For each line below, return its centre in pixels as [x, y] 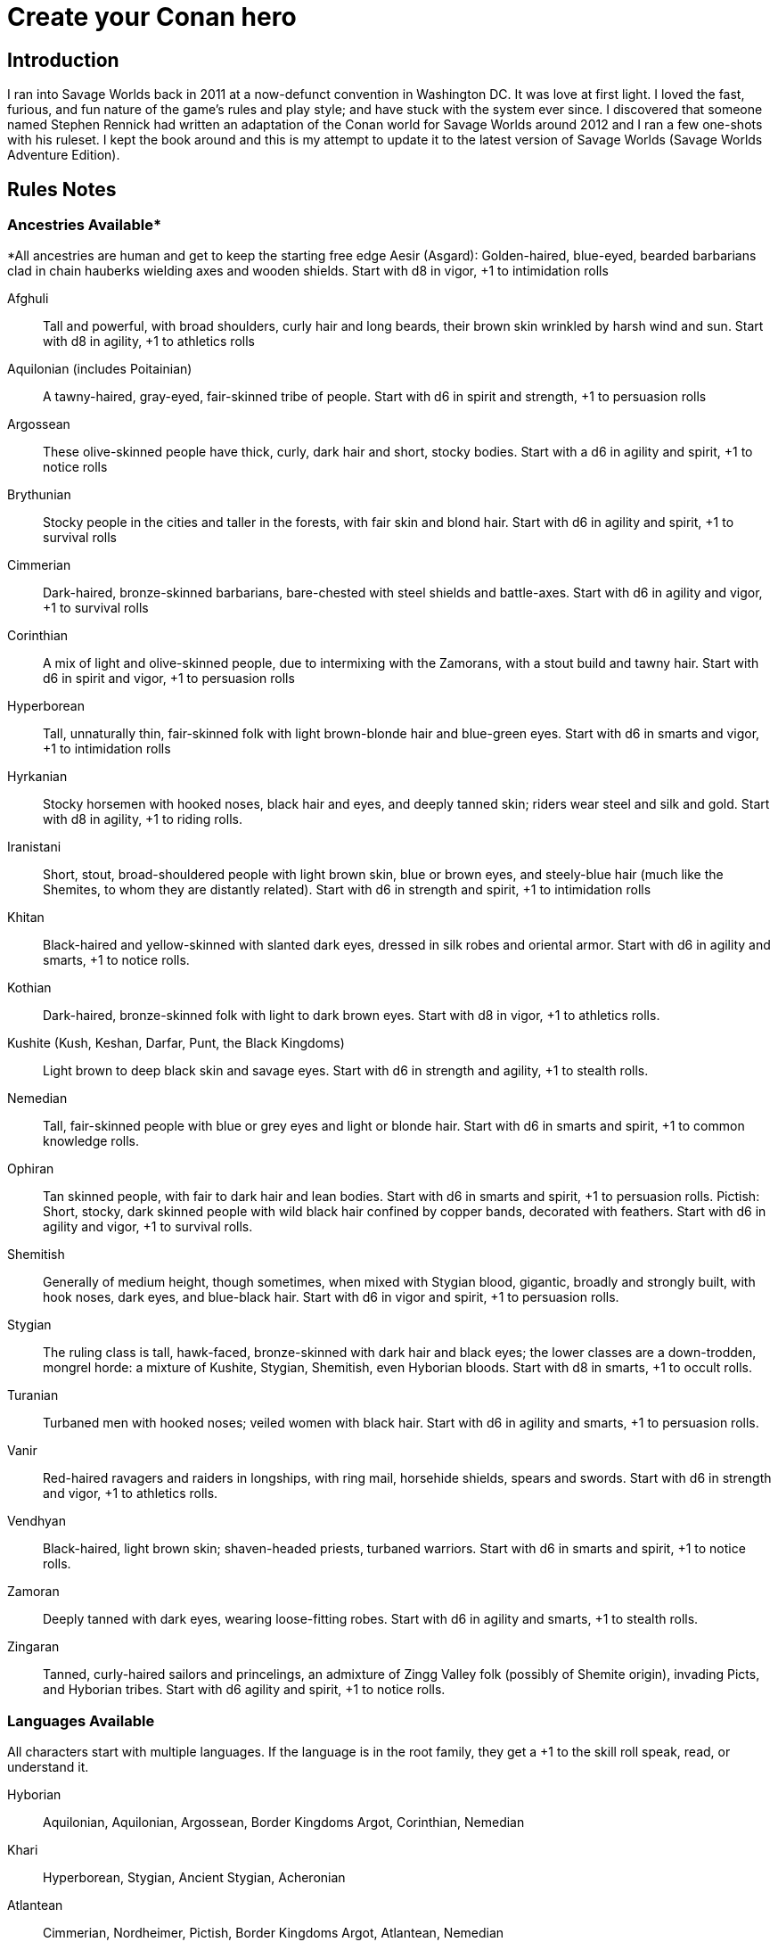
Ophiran [31, 1169]
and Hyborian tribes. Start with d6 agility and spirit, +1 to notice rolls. [244, 1690]
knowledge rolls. [91, 1141]
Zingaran [33, 1647]
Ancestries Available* [85, 225]
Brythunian [39, 495]
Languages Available [81, 1720]
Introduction [63, 60]
